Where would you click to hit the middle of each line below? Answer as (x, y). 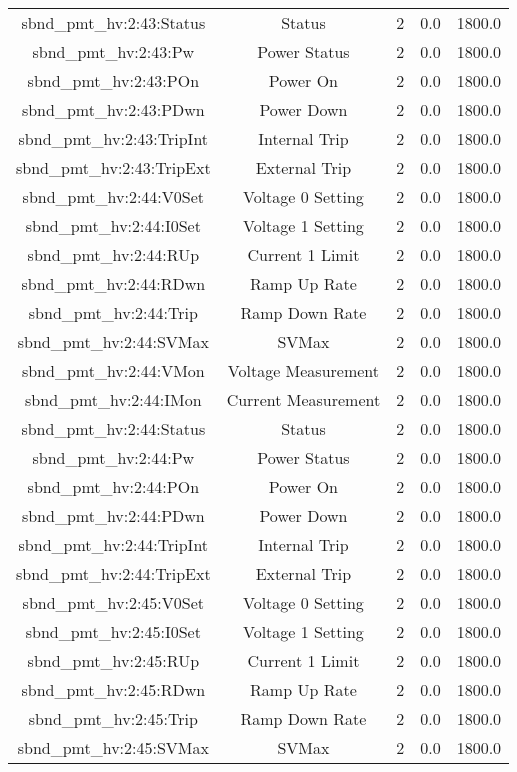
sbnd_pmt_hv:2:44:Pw (113, 457)
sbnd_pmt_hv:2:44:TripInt (113, 544)
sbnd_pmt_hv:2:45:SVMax (113, 747)
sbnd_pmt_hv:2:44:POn (113, 486)
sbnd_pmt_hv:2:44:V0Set (113, 196)
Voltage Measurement (303, 370)
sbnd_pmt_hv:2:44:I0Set (113, 225)
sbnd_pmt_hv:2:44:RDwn (113, 283)
